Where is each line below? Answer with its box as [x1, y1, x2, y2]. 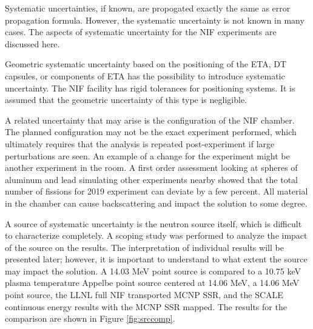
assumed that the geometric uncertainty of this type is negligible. [5, 93, 247, 106]
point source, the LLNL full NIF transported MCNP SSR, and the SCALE [5, 288, 283, 301]
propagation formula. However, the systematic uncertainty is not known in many [5, 13, 305, 26]
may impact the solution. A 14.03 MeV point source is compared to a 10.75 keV [5, 264, 301, 277]
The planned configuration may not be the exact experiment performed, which [5, 125, 297, 138]
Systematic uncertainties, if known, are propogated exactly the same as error [5, 2, 291, 14]
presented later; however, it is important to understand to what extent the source [5, 253, 308, 265]
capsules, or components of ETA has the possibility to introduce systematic [5, 69, 285, 82]
